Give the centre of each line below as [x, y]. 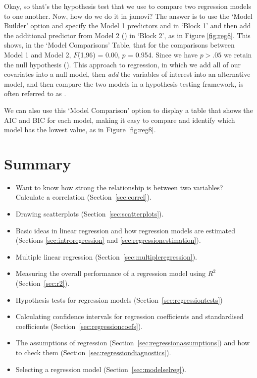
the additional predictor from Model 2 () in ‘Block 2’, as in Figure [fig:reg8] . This [127, 35]
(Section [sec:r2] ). [43, 283]
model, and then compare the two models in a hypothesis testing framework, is [124, 83]
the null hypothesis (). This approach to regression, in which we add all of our [123, 64]
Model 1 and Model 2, [38, 54]
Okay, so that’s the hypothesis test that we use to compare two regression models [128, 6]
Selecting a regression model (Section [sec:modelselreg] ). [101, 369]
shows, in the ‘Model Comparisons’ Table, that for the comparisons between [119, 45]
